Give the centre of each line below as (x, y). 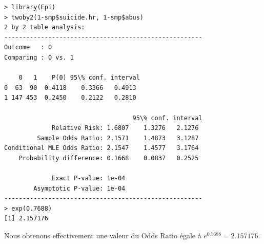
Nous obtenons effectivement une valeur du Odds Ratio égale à (103, 236)
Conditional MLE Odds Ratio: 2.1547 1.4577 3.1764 (101, 148)
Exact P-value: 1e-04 (89, 179)
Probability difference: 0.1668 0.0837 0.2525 (109, 158)
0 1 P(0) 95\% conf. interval (79, 78)
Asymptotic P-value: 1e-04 (79, 188)
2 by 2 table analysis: (45, 27)
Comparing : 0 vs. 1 (39, 57)
